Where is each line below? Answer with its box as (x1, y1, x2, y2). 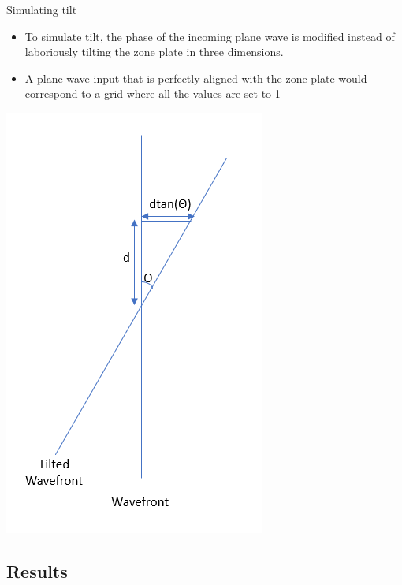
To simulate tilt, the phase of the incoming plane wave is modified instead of (24, 28, 395, 44)
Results (6, 558, 68, 583)
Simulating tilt (6, 2, 77, 17)
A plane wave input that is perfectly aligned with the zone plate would (24, 69, 367, 86)
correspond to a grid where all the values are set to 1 (24, 85, 281, 102)
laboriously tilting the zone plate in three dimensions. (24, 43, 284, 60)
